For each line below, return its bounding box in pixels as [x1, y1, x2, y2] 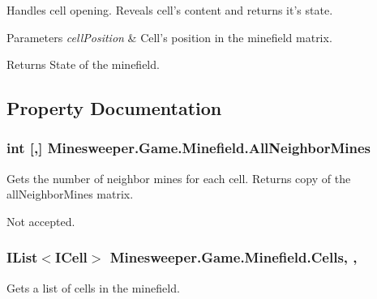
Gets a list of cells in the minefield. [6, 279, 180, 296]
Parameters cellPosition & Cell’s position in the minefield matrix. [6, 28, 332, 45]
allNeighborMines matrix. [6, 186, 134, 203]
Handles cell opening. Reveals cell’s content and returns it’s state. [6, 2, 333, 18]
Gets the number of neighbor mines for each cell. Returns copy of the [6, 169, 351, 186]
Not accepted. [6, 212, 75, 229]
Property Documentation [6, 96, 222, 121]
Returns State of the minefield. [6, 56, 160, 73]
